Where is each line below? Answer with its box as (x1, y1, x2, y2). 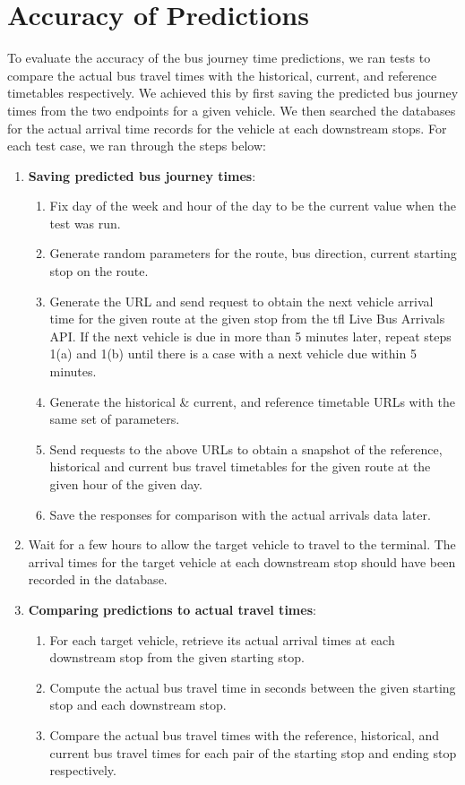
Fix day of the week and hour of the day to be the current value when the (49, 196, 456, 215)
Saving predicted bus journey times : (28, 166, 256, 185)
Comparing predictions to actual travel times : (28, 600, 316, 618)
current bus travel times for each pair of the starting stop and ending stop (49, 743, 457, 762)
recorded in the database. (28, 570, 168, 589)
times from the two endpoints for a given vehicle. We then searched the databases (7, 100, 456, 119)
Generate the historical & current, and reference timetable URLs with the (49, 392, 455, 410)
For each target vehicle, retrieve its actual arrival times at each (49, 630, 395, 649)
